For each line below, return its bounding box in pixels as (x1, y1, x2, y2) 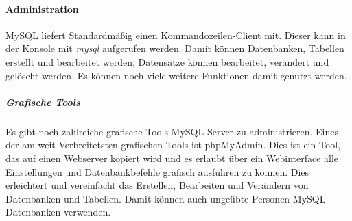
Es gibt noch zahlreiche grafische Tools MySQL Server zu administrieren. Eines (5, 124, 338, 138)
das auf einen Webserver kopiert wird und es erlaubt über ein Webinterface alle (5, 151, 339, 165)
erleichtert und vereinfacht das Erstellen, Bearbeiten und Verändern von (5, 178, 309, 192)
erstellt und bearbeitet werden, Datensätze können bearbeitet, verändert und (5, 54, 329, 68)
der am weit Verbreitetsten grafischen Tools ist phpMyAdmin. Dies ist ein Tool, (5, 138, 341, 152)
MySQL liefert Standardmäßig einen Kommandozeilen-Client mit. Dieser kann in (5, 27, 346, 42)
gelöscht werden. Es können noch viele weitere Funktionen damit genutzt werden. (5, 68, 347, 82)
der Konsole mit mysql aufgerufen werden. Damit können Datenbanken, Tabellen (5, 41, 344, 55)
